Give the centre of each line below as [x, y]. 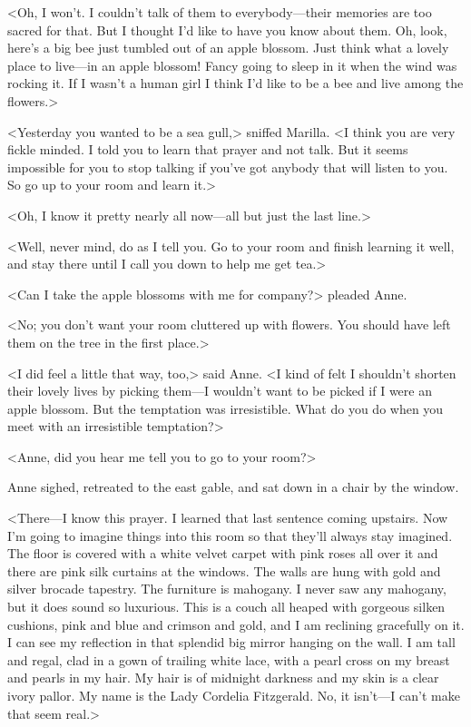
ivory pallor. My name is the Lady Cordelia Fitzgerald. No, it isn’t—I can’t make [234, 695]
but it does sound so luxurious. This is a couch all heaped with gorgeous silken [226, 607]
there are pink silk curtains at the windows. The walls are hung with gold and [224, 570]
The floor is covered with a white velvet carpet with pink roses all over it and [223, 553]
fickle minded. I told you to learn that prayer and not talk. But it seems [208, 149]
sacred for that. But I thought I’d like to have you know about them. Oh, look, [227, 29]
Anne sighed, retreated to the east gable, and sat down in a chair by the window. [233, 487]
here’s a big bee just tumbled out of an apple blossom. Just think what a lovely [228, 48]
